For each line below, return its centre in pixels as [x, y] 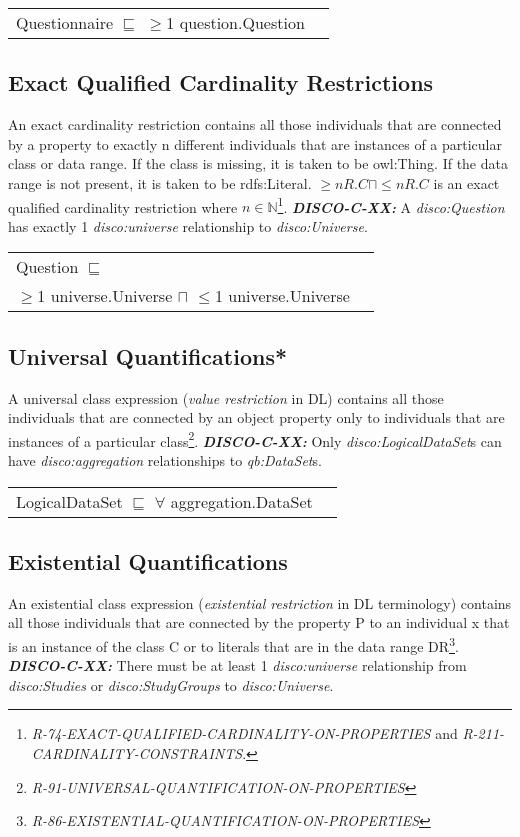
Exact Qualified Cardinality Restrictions [221, 82]
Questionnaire [65, 22]
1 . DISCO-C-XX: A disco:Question [391, 205]
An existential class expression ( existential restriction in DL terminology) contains [260, 602]
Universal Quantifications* [148, 355]
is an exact [466, 182]
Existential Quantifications [148, 561]
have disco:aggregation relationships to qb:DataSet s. [165, 460]
